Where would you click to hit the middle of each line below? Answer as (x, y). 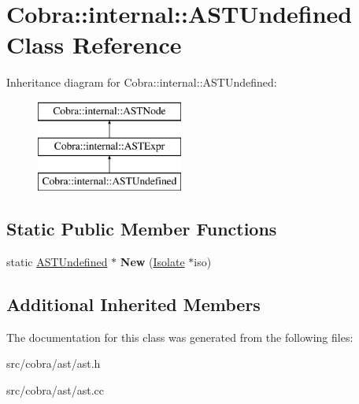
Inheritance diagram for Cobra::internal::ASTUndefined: (142, 82)
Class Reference (94, 44)
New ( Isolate (152, 262)
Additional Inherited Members (133, 304)
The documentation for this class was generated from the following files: (180, 337)
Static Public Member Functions (142, 229)
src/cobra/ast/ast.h (54, 363)
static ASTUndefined (57, 262)
